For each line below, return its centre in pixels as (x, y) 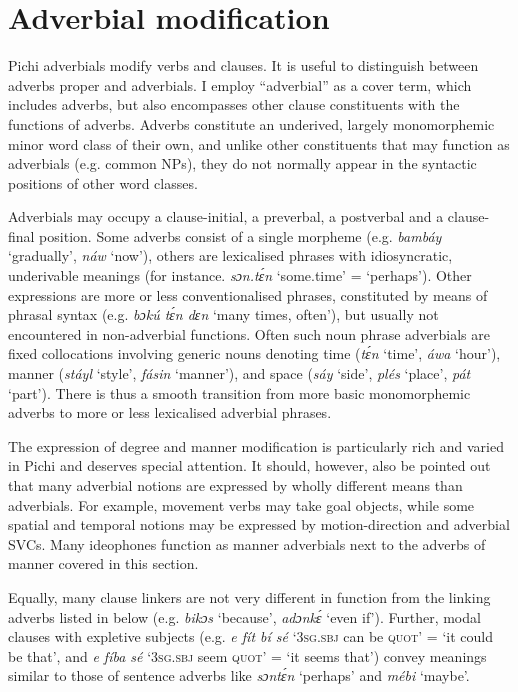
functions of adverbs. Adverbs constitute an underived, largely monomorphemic (251, 123)
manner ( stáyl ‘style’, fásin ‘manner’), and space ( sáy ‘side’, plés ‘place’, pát (239, 373)
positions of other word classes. (103, 182)
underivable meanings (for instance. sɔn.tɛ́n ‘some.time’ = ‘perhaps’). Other (240, 275)
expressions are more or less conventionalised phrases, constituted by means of (248, 294)
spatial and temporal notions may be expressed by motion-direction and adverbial (259, 524)
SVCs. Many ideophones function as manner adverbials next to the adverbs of (247, 543)
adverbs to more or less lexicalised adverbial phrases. (170, 412)
